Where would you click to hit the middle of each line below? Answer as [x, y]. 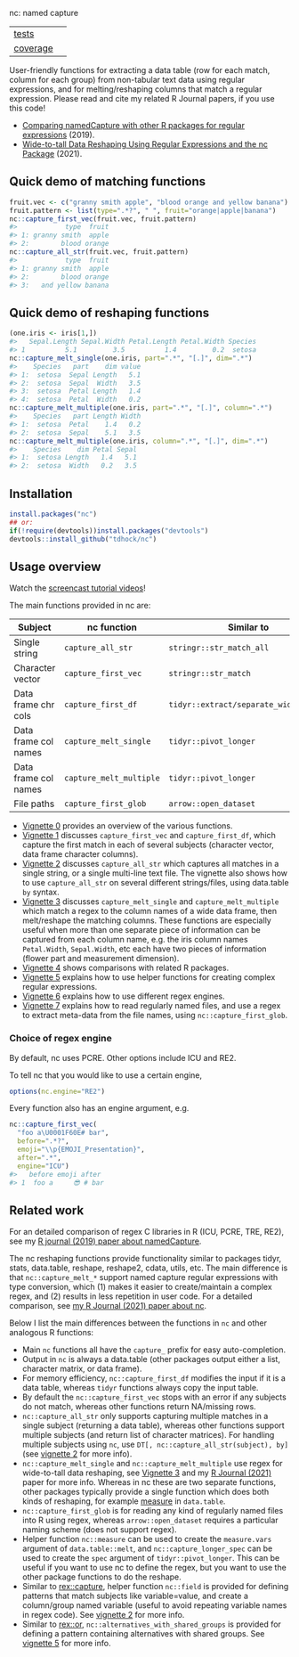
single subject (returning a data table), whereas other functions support [153, 1425]
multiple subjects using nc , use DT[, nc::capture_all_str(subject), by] [155, 1445]
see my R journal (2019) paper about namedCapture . [105, 1241]
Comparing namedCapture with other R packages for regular [133, 125]
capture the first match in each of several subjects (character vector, [148, 845]
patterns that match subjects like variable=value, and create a [135, 1596]
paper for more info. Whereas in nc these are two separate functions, [149, 1482]
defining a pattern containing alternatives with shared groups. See [143, 1634]
